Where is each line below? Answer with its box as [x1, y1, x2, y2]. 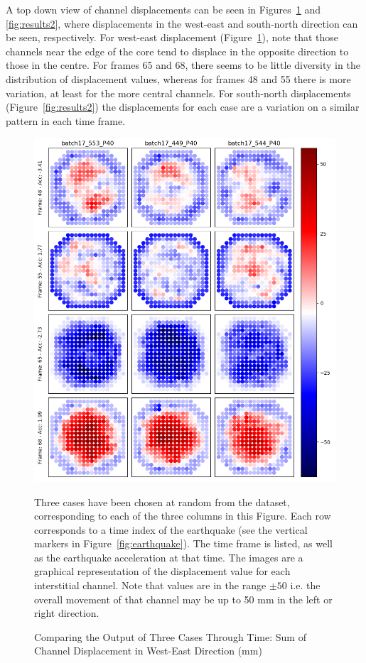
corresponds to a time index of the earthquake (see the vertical [34, 522, 308, 537]
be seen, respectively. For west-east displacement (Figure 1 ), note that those [6, 30, 338, 45]
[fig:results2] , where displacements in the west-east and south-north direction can [6, 16, 358, 31]
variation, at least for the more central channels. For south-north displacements [6, 85, 351, 100]
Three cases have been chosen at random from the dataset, [34, 494, 290, 509]
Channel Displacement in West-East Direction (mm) [34, 643, 262, 658]
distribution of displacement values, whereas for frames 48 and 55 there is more [6, 71, 351, 86]
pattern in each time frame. [6, 113, 126, 128]
